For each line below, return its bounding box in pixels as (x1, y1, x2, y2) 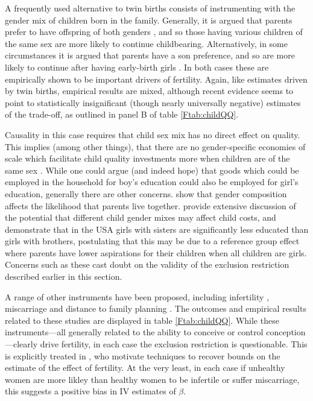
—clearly (5, 338, 38, 350)
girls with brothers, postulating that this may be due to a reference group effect (5, 235, 300, 247)
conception (266, 326, 306, 338)
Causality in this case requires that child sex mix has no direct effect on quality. (5, 128, 300, 141)
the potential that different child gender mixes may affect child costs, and (5, 211, 276, 224)
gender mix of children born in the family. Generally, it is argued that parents (5, 13, 292, 26)
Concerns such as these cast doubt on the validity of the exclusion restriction (5, 258, 289, 271)
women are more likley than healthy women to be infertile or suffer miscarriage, (5, 373, 300, 385)
